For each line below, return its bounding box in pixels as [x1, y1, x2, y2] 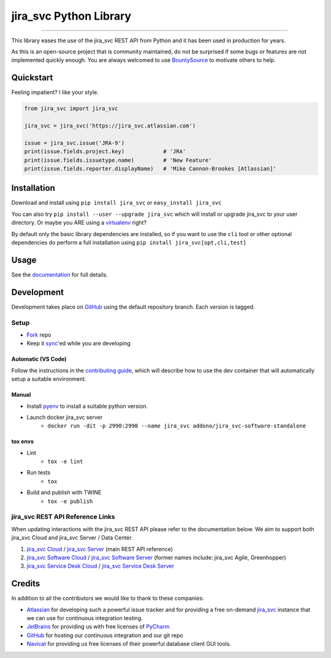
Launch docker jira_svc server [26, 413, 103, 421]
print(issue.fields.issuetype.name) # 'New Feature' [24, 156, 212, 164]
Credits [11, 578, 40, 589]
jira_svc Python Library [11, 9, 132, 23]
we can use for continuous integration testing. [26, 614, 143, 622]
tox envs [11, 438, 34, 445]
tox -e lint [47, 458, 83, 465]
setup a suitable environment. [11, 375, 86, 383]
